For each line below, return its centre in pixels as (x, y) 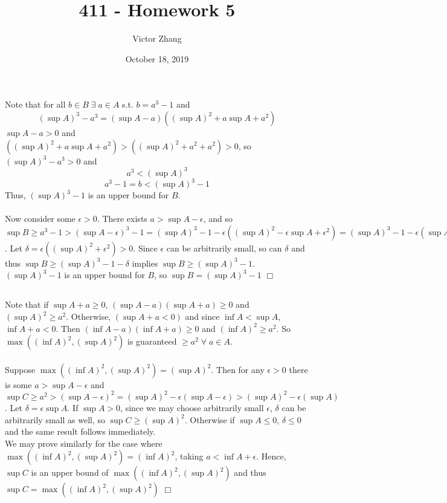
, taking (189, 456)
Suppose (20, 369)
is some (18, 384)
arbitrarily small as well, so (55, 419)
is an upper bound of (70, 472)
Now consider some (40, 219)
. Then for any (238, 369)
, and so (218, 219)
